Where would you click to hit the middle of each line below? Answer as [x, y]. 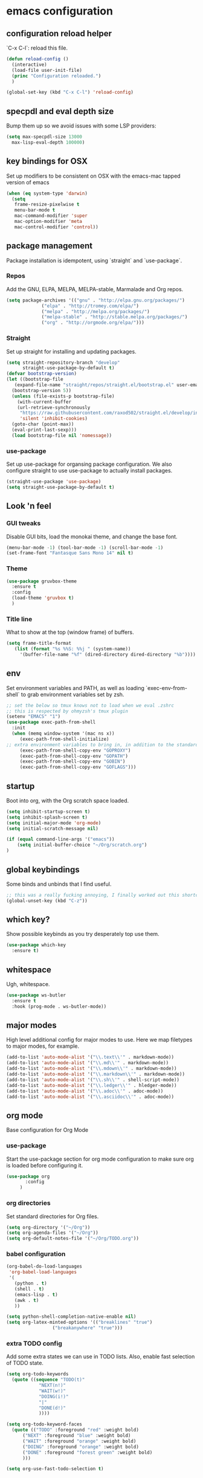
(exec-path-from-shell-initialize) [65, 739]
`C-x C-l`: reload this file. [37, 48]
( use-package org [28, 1176]
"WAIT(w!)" [52, 1391]
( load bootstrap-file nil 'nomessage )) [62, 435]
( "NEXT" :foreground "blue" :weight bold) [76, 1436]
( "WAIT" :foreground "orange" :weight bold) [79, 1441]
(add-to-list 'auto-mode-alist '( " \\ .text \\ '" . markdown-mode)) [90, 1057]
